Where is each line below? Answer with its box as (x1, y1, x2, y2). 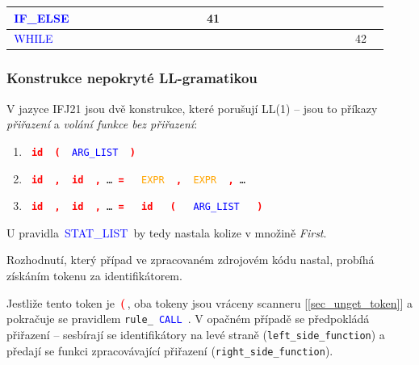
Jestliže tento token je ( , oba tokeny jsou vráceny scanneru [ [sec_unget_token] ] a (6, 294, 413, 311)
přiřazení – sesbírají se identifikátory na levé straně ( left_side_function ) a (6, 325, 385, 342)
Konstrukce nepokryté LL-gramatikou (6, 68, 258, 88)
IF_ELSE (14, 9, 69, 26)
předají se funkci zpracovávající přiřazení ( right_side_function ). (6, 342, 333, 359)
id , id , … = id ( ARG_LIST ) (31, 201, 263, 213)
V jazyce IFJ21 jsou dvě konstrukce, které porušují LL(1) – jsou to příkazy (6, 99, 378, 116)
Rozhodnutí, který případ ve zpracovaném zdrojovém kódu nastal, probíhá (6, 251, 375, 268)
